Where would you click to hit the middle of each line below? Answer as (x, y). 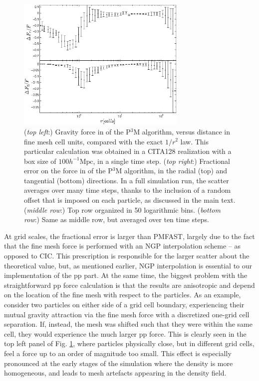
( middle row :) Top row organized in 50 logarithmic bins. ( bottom (122, 209)
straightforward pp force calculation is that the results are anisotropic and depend (129, 285)
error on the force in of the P (68, 171)
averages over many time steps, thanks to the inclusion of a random (128, 190)
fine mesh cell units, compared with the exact (94, 141)
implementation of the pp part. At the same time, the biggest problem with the (126, 275)
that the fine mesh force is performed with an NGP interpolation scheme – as (123, 246)
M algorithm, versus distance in (182, 131)
